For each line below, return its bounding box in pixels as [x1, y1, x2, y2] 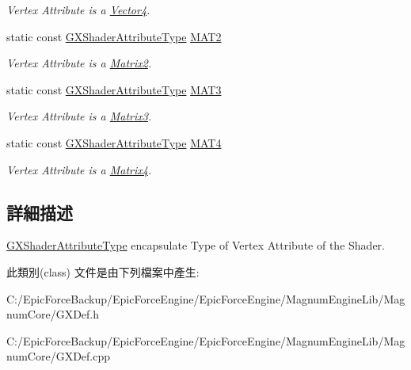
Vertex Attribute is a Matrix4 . [6, 161, 152, 177]
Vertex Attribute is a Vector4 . [6, 2, 150, 17]
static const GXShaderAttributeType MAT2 [6, 28, 222, 44]
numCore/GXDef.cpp [6, 348, 111, 364]
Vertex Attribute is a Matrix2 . [6, 55, 152, 71]
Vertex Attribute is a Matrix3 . [6, 108, 152, 124]
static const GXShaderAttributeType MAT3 [6, 81, 222, 97]
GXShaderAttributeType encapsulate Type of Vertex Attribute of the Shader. [6, 237, 385, 254]
